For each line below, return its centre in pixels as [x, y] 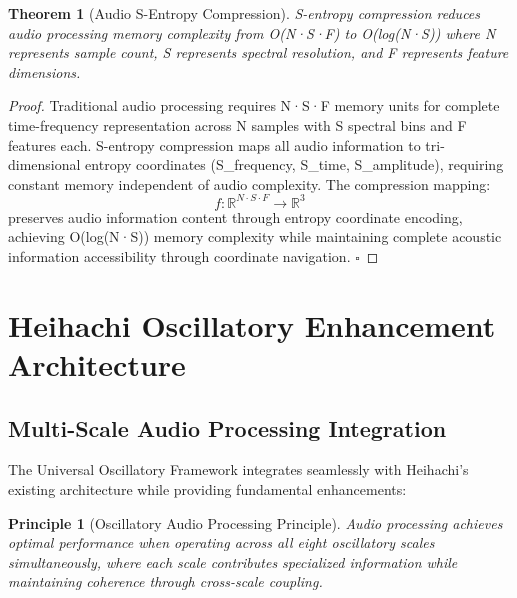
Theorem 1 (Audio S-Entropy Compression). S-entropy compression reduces [244, 13]
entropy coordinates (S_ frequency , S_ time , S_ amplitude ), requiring [294, 164]
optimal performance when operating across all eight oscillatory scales [221, 542]
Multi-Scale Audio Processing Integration [227, 427]
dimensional [44, 164]
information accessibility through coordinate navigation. [179, 256]
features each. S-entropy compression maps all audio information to [214, 144]
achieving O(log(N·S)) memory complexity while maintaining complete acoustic [255, 236]
